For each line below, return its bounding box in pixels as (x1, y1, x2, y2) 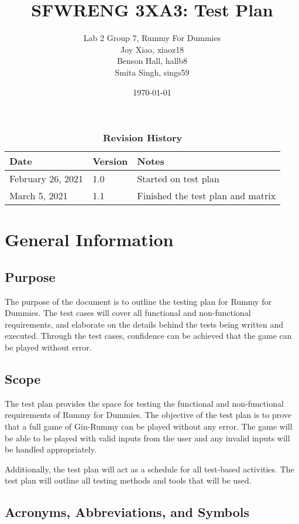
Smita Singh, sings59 (115, 66, 190, 78)
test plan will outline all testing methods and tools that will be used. (5, 474, 252, 486)
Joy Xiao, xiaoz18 (120, 43, 184, 55)
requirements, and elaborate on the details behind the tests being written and (5, 318, 284, 330)
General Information (5, 227, 174, 251)
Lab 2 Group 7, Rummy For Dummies (83, 32, 221, 44)
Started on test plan (137, 172, 219, 186)
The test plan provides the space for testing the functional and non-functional (5, 397, 284, 409)
